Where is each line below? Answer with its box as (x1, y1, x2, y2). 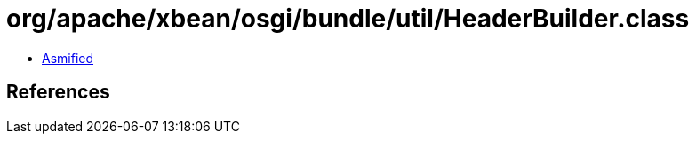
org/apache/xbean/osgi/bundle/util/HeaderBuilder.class (6, 4, 690, 34)
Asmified (42, 50, 94, 66)
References (6, 81, 110, 104)
